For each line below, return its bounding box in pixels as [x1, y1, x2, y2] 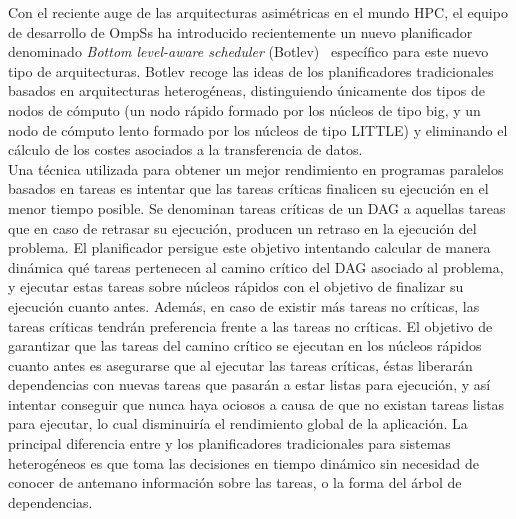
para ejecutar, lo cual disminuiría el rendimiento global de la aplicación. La [8, 413, 468, 434]
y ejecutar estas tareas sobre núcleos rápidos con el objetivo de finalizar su [8, 276, 464, 297]
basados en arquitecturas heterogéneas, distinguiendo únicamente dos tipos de [8, 80, 486, 101]
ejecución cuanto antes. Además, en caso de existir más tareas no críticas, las [8, 295, 480, 316]
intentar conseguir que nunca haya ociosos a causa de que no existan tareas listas [8, 393, 505, 414]
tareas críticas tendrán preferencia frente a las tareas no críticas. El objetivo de [8, 315, 493, 336]
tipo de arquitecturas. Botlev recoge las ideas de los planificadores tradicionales [8, 60, 494, 81]
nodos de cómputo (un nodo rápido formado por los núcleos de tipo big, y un [8, 99, 481, 120]
